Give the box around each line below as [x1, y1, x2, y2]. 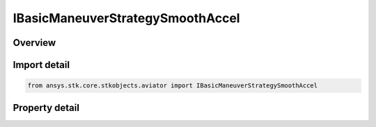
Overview [13, 37, 56, 49]
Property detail [13, 101, 80, 114]
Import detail [13, 59, 70, 71]
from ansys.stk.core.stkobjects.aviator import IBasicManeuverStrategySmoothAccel [27, 82, 318, 90]
